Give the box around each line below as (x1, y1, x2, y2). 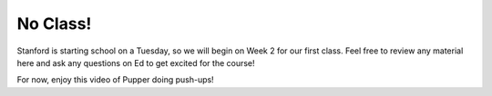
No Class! (16, 14, 92, 34)
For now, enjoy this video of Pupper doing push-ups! (16, 74, 214, 85)
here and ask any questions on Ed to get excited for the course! (16, 57, 255, 68)
